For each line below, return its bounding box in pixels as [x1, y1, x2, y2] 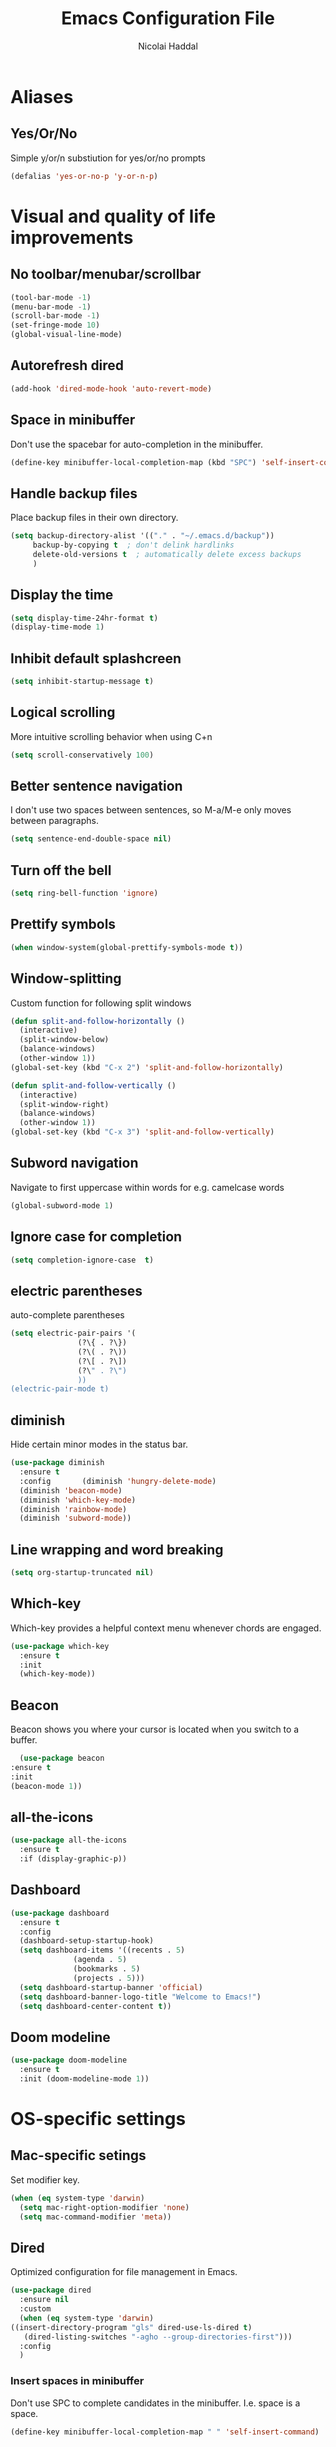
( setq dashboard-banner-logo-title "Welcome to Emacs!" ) [19, 1992, 262, 2002]
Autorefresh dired [10, 357, 125, 374]
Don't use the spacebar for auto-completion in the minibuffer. [10, 438, 263, 450]
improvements [10, 226, 134, 249]
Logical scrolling [10, 704, 116, 721]
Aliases [10, 85, 74, 108]
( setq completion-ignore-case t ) [10, 1255, 155, 1265]
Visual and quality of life [10, 205, 217, 227]
